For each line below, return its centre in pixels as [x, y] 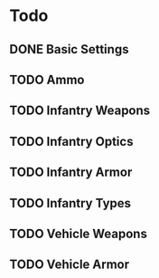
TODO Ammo [47, 79]
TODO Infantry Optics [71, 141]
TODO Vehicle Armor [70, 265]
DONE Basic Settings [69, 49]
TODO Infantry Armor [71, 173]
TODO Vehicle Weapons [78, 233]
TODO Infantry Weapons [80, 111]
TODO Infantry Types [70, 203]
